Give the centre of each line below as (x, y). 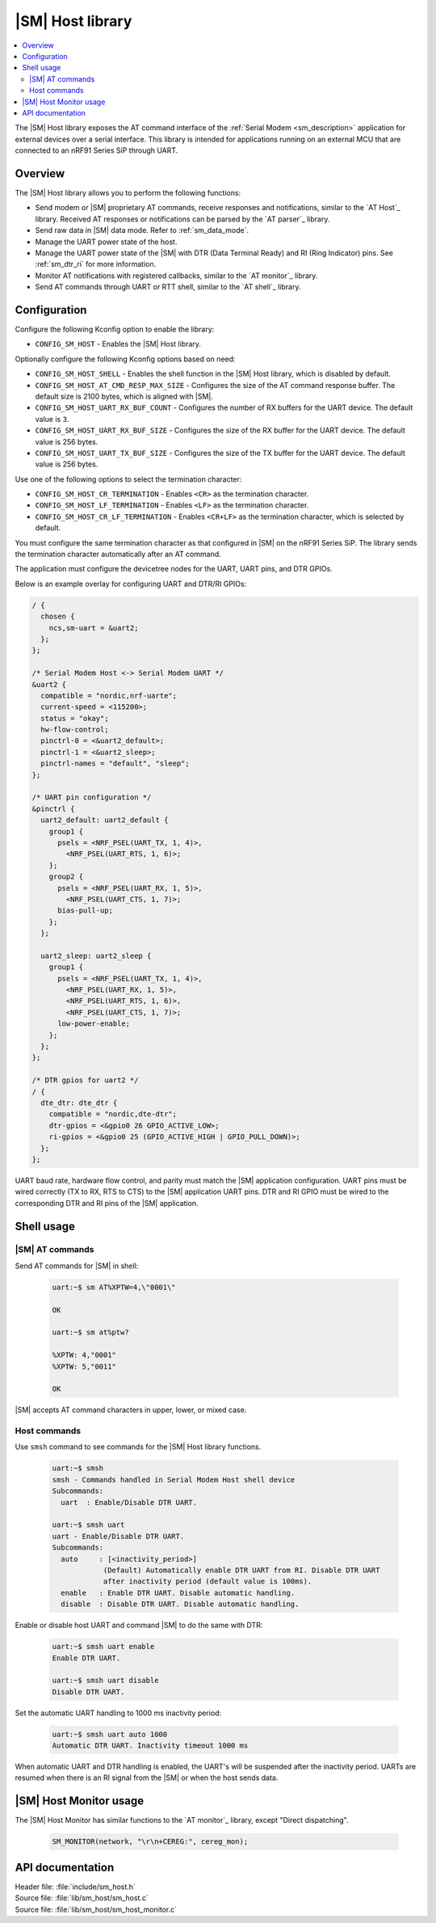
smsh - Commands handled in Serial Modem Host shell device (174, 1480)
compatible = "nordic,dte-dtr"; (113, 1114)
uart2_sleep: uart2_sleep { (96, 955)
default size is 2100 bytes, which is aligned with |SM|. (124, 396)
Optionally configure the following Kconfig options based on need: (125, 359)
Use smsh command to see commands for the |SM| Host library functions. (138, 1447)
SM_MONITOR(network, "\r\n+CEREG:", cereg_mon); (150, 1842)
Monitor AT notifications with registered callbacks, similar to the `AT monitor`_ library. (176, 276)
